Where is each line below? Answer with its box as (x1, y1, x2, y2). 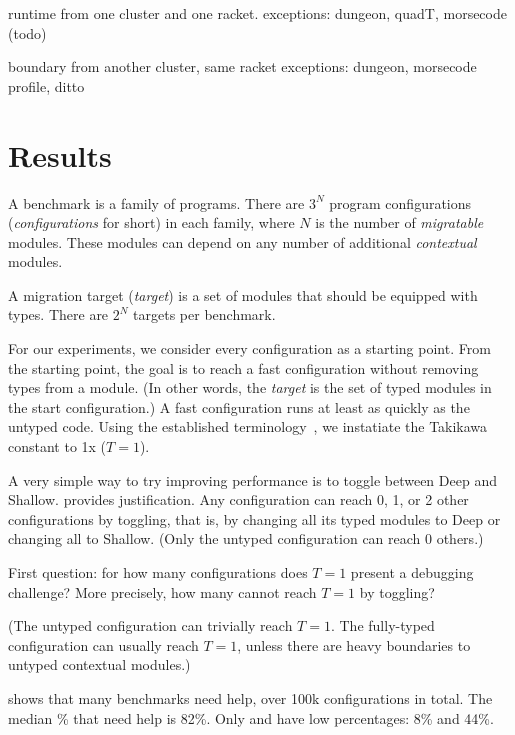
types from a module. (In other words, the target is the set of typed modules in (8, 377, 492, 398)
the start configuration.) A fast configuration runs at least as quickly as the (8, 396, 470, 417)
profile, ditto (8, 75, 85, 96)
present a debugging (350, 562, 474, 582)
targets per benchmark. (133, 304, 276, 325)
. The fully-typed (330, 615, 435, 636)
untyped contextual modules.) (8, 654, 191, 675)
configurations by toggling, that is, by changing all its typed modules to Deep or (8, 508, 501, 529)
